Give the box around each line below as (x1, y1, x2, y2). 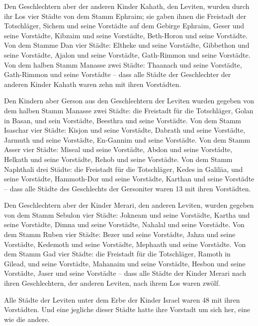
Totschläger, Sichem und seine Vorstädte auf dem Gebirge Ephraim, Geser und (4, 20, 245, 31)
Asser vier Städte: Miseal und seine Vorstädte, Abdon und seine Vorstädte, (4, 144, 233, 155)
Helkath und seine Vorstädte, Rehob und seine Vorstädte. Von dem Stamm (4, 154, 233, 164)
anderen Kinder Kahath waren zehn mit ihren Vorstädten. (4, 79, 181, 89)
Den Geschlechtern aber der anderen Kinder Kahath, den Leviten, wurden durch (4, 1, 250, 11)
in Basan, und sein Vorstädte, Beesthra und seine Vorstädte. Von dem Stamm (4, 115, 241, 125)
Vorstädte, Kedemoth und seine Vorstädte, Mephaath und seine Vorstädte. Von (4, 239, 246, 249)
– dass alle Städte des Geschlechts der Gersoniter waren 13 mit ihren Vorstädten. (4, 183, 251, 193)
